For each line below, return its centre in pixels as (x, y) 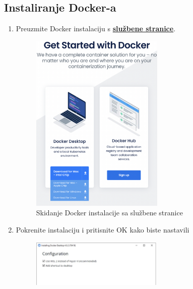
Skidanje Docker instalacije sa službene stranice (109, 213)
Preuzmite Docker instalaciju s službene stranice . (96, 28)
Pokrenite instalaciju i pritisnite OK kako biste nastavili (103, 229)
